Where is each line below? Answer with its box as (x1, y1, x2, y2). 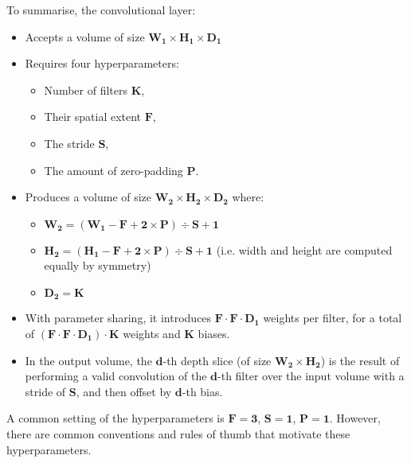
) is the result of (320, 352, 400, 368)
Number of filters (44, 81, 127, 98)
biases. (198, 325, 230, 341)
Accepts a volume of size (25, 28, 145, 45)
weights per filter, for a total (263, 309, 402, 326)
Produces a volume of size (25, 189, 152, 205)
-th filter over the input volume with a (217, 368, 405, 384)
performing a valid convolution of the (25, 368, 207, 384)
